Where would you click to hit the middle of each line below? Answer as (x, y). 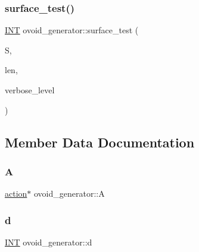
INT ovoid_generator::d (49, 242)
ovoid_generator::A (69, 193)
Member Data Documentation (100, 142)
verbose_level (30, 90)
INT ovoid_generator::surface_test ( (72, 30)
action (16, 193)
